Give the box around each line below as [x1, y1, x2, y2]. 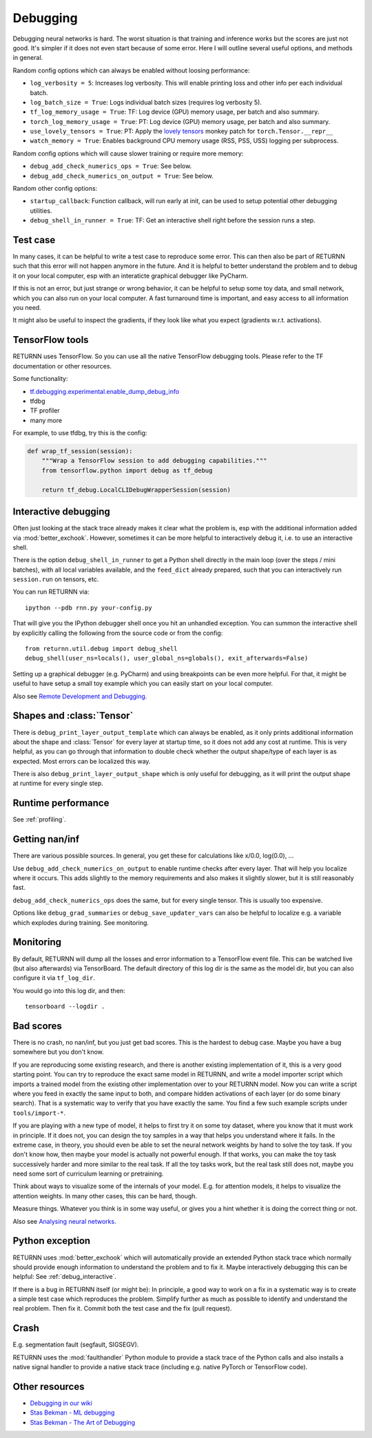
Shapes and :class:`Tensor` [12, 710, 134, 722]
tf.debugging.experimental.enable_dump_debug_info [30, 387, 180, 395]
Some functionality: [12, 375, 68, 383]
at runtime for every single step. [12, 779, 103, 788]
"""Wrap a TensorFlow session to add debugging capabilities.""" [41, 457, 267, 465]
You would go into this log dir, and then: [12, 986, 125, 994]
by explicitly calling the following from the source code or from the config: [12, 629, 223, 637]
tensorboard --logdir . [25, 1003, 105, 1010]
